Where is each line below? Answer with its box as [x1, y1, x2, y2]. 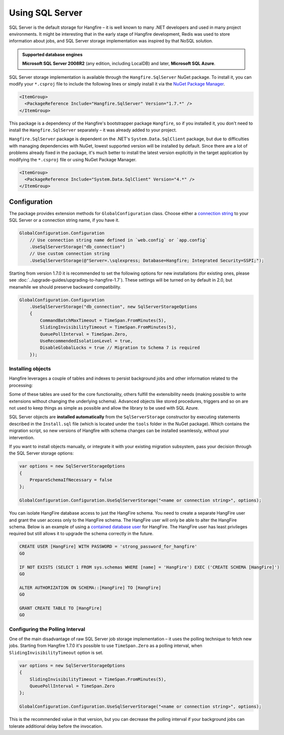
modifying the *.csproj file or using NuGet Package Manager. [9, 156, 137, 162]
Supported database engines [22, 51, 83, 57]
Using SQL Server [9, 7, 83, 18]
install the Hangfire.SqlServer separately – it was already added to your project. [9, 127, 177, 133]
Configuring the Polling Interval [9, 626, 86, 632]
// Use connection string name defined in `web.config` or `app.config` [29, 237, 208, 243]
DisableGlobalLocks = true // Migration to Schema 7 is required [40, 345, 200, 350]
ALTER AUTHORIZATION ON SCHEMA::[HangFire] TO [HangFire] [19, 584, 161, 590]
